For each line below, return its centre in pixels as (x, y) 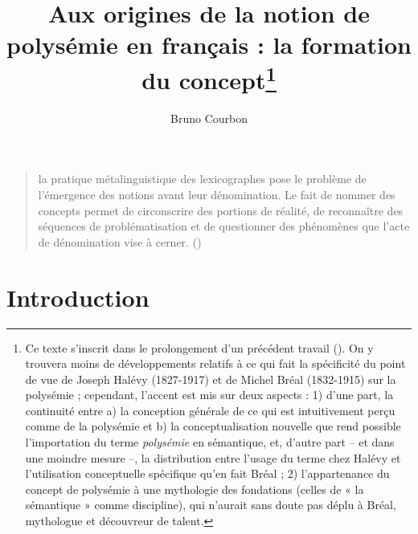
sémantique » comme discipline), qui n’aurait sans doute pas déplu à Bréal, (211, 505)
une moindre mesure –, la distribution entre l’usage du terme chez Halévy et (213, 457)
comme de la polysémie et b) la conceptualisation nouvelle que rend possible (213, 426)
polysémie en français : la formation (209, 45)
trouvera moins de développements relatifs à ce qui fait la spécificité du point (215, 363)
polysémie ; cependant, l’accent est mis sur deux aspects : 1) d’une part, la (209, 395)
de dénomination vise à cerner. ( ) (120, 241)
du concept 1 (209, 77)
